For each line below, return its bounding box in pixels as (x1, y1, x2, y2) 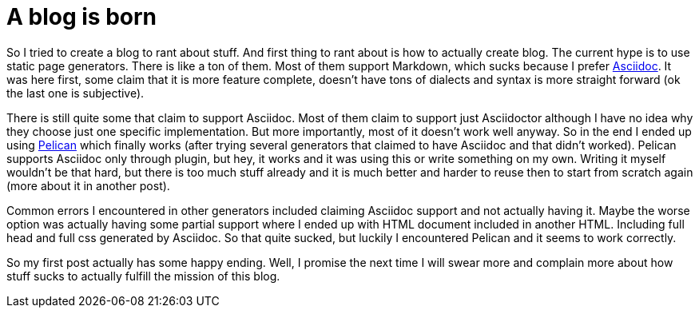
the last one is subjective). (6, 85, 145, 100)
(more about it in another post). (6, 178, 170, 193)
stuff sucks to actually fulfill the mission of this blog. (6, 268, 280, 283)
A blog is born (6, 3, 157, 30)
